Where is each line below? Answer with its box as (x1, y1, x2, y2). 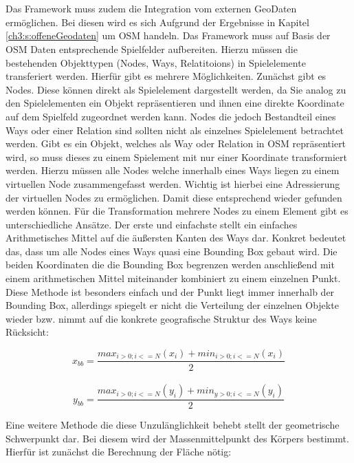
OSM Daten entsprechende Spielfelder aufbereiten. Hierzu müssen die (5, 41, 298, 56)
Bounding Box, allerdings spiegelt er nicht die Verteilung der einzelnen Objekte (5, 298, 339, 312)
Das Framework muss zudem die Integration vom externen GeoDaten (5, 1, 297, 16)
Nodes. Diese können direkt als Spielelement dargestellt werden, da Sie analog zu (5, 82, 346, 96)
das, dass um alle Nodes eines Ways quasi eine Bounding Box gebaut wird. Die (5, 244, 338, 258)
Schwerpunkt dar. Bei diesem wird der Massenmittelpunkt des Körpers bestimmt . (5, 431, 349, 445)
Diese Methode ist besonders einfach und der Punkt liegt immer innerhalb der (5, 284, 335, 299)
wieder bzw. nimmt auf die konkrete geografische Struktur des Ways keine (5, 311, 317, 325)
